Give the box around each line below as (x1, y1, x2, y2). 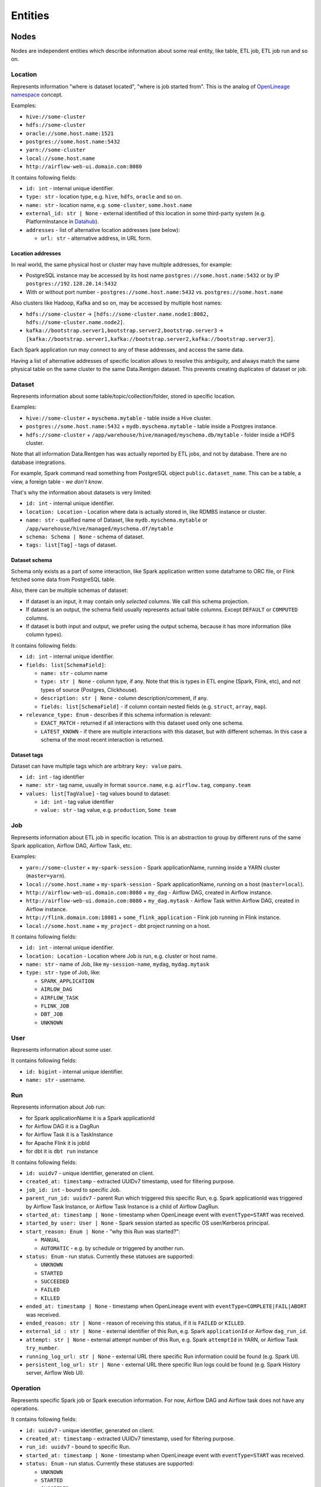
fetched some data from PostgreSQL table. (11, 576, 116, 583)
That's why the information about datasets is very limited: (11, 488, 152, 496)
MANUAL (40, 1237, 60, 1243)
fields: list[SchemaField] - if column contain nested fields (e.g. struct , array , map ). (40, 702, 267, 710)
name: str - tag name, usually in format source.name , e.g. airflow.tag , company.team (26, 782, 251, 789)
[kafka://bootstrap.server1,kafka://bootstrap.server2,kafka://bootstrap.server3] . (26, 335, 275, 342)
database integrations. (11, 459, 67, 466)
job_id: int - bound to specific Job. (26, 1186, 121, 1193)
